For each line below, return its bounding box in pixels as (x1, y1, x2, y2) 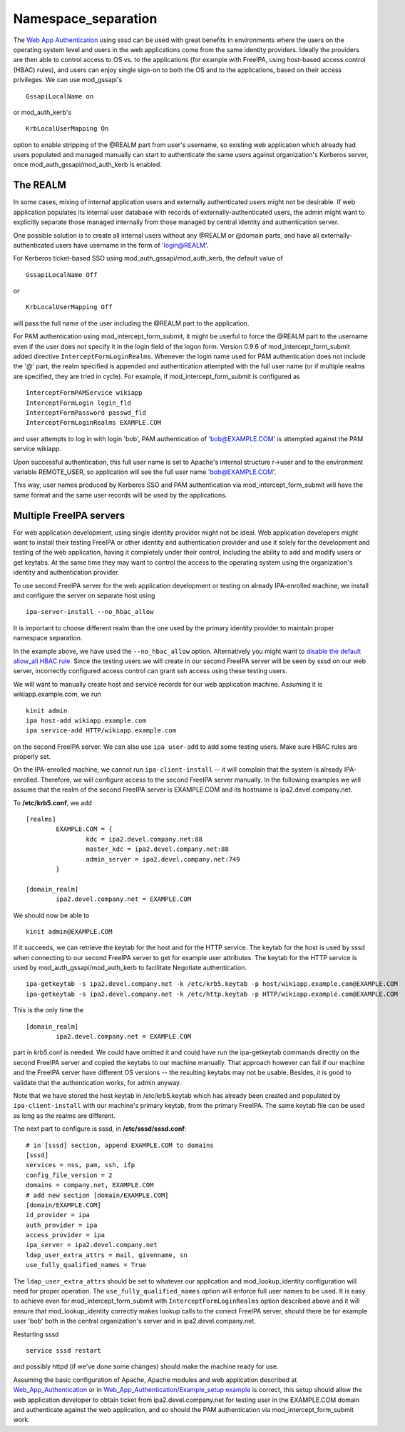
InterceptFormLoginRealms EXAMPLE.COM (26, 418, 162, 427)
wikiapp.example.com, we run (13, 690, 101, 699)
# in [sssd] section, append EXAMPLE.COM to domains (26, 1141, 214, 1149)
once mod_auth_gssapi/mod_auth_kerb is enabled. (13, 161, 162, 169)
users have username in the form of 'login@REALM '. (55, 241, 209, 249)
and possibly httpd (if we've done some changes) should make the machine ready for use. (13, 1362, 279, 1371)
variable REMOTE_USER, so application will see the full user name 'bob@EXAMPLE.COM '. (13, 468, 277, 476)
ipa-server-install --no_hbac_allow (26, 607, 154, 616)
